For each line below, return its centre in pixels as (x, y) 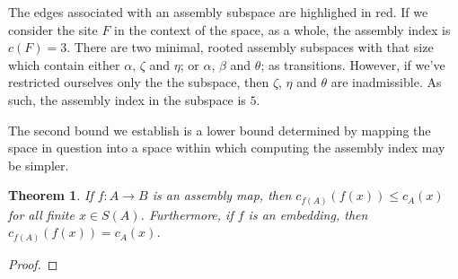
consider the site (53, 29)
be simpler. (39, 165)
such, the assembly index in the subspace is (127, 99)
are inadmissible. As (386, 82)
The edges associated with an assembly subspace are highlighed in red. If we (218, 12)
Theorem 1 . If (51, 195)
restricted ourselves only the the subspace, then (139, 82)
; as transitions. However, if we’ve (353, 64)
